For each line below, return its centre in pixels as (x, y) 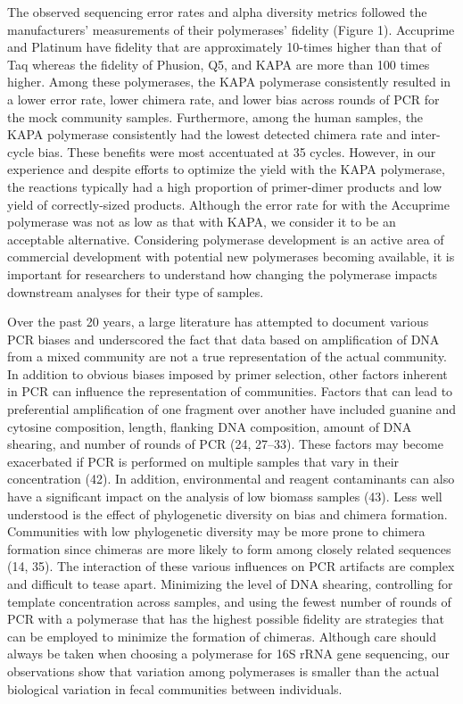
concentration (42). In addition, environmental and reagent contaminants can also (231, 479)
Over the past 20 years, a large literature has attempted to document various (218, 322)
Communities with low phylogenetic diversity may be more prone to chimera (216, 531)
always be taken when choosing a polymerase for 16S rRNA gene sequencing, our (229, 654)
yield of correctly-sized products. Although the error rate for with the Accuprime (228, 204)
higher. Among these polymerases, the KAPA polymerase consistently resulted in (229, 82)
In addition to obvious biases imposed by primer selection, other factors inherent (227, 373)
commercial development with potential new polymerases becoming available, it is (231, 257)
